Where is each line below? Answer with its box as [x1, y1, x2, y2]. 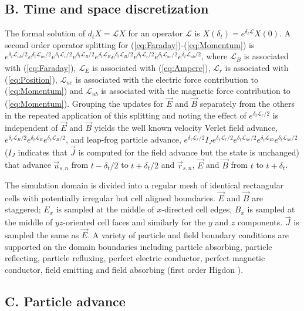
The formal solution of [5, 27, 86, 39]
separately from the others [200, 97, 295, 109]
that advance [5, 158, 51, 171]
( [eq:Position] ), [5, 73, 58, 85]
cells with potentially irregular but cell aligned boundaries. [5, 191, 215, 204]
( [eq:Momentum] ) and [5, 84, 83, 97]
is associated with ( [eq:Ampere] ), [92, 61, 211, 73]
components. [237, 216, 283, 228]
